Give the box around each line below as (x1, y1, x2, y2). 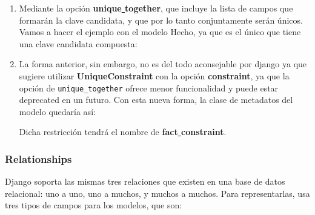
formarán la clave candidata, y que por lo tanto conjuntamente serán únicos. (19, 13, 303, 26)
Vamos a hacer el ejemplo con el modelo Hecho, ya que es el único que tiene (19, 25, 301, 38)
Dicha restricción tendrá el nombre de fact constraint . (19, 125, 227, 138)
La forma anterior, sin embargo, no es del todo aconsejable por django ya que (19, 58, 307, 70)
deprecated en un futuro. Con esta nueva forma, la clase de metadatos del (19, 93, 293, 106)
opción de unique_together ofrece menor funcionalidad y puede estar (19, 81, 279, 94)
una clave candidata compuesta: (19, 37, 138, 50)
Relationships (5, 151, 72, 166)
